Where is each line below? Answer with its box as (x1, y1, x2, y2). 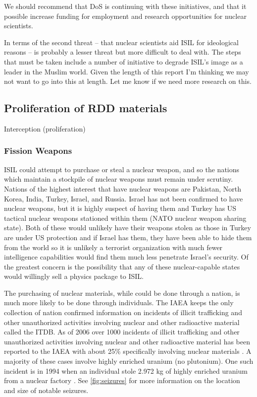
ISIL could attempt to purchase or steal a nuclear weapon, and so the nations (4, 164, 240, 174)
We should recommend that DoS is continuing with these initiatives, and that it (4, 1, 247, 11)
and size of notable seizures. (4, 385, 89, 395)
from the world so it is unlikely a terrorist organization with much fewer (4, 242, 223, 252)
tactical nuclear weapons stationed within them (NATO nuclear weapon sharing (4, 212, 247, 223)
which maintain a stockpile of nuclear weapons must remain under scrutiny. (4, 174, 233, 184)
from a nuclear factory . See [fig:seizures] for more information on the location (4, 375, 240, 386)
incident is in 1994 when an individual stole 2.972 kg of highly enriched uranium (4, 365, 248, 376)
